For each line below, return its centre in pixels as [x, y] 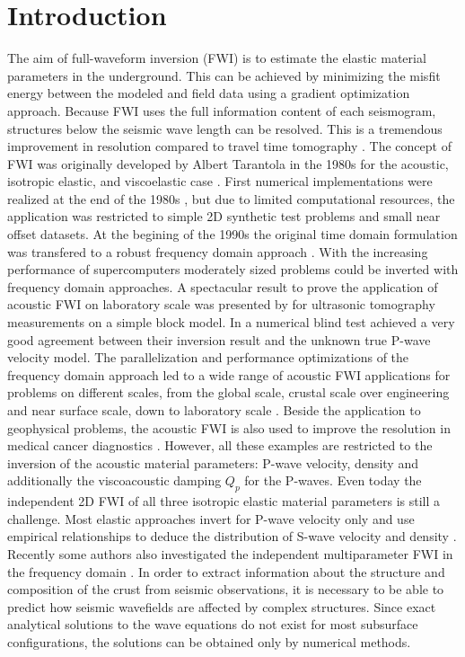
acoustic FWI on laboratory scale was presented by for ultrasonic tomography [221, 304]
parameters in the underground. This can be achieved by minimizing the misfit [224, 75]
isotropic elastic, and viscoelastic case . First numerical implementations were [220, 181]
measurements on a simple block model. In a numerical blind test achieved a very [231, 322]
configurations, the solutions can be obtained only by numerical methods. [209, 641]
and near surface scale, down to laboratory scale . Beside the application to [214, 410]
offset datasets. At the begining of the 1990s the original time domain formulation [232, 234]
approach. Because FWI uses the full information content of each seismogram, [222, 110]
